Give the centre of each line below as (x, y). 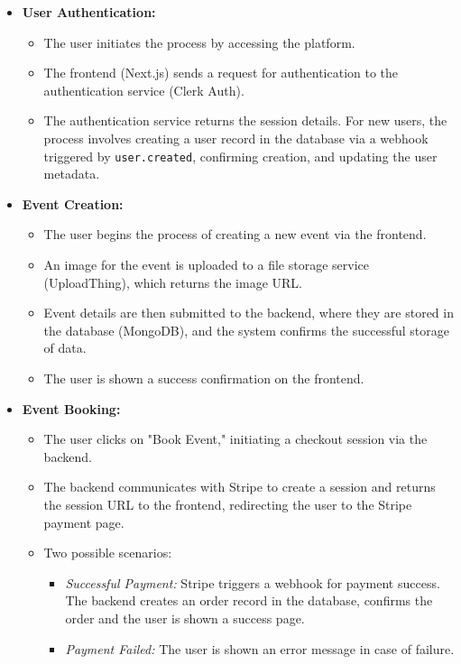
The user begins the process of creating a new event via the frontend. (235, 234)
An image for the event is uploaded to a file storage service (207, 264)
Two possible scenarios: (108, 553)
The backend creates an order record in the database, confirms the (249, 600)
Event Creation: (73, 203)
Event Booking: (71, 408)
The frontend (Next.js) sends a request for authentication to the (221, 73)
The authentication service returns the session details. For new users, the (245, 120)
